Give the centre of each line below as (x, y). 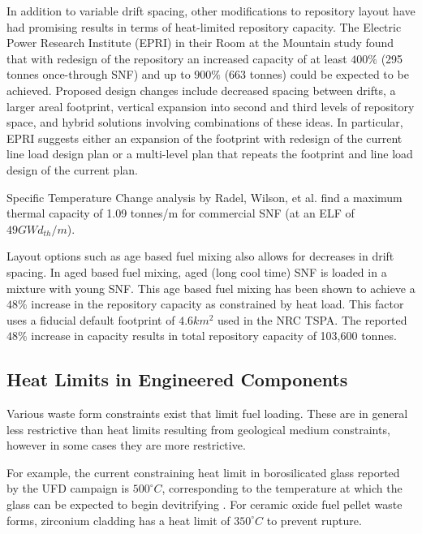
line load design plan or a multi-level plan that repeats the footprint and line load (210, 154)
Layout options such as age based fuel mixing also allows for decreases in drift (200, 256)
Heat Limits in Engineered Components (177, 379)
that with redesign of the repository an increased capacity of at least (177, 58)
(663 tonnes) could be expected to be (316, 74)
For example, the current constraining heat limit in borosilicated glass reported (203, 472)
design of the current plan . (72, 169)
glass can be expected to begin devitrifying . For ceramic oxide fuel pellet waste (205, 504)
